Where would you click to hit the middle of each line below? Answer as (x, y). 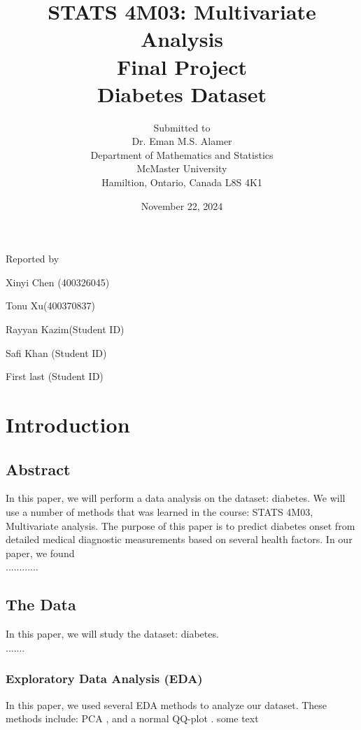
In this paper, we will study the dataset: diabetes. (112, 634)
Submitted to (182, 127)
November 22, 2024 (182, 205)
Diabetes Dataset (182, 93)
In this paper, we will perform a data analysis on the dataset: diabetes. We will (176, 498)
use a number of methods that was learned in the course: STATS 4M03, (160, 511)
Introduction (68, 424)
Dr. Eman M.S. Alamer (182, 141)
